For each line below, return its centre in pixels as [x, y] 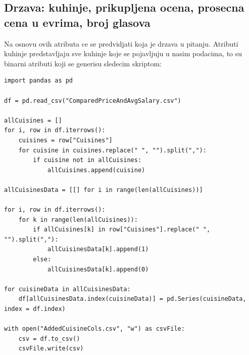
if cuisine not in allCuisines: [87, 160]
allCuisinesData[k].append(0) [98, 269]
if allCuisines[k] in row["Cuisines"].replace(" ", [122, 230]
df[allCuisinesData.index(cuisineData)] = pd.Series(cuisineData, [132, 299]
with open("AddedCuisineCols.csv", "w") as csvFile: [94, 329]
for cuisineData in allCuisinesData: [67, 289]
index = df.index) [35, 309]
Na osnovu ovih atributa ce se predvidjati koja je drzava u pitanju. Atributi [121, 43]
